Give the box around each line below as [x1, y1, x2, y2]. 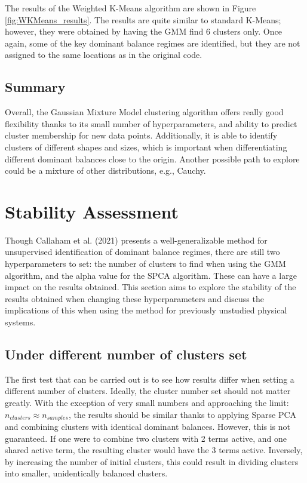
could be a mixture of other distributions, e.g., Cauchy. [5, 164, 206, 177]
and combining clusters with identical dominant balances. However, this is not [5, 420, 291, 433]
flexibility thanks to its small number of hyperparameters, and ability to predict [5, 117, 297, 130]
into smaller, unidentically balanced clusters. [5, 467, 168, 479]
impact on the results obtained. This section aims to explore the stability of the [5, 281, 296, 293]
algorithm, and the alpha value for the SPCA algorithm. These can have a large [5, 269, 297, 281]
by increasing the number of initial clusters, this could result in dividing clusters [5, 455, 299, 467]
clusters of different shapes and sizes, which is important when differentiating [5, 140, 287, 153]
